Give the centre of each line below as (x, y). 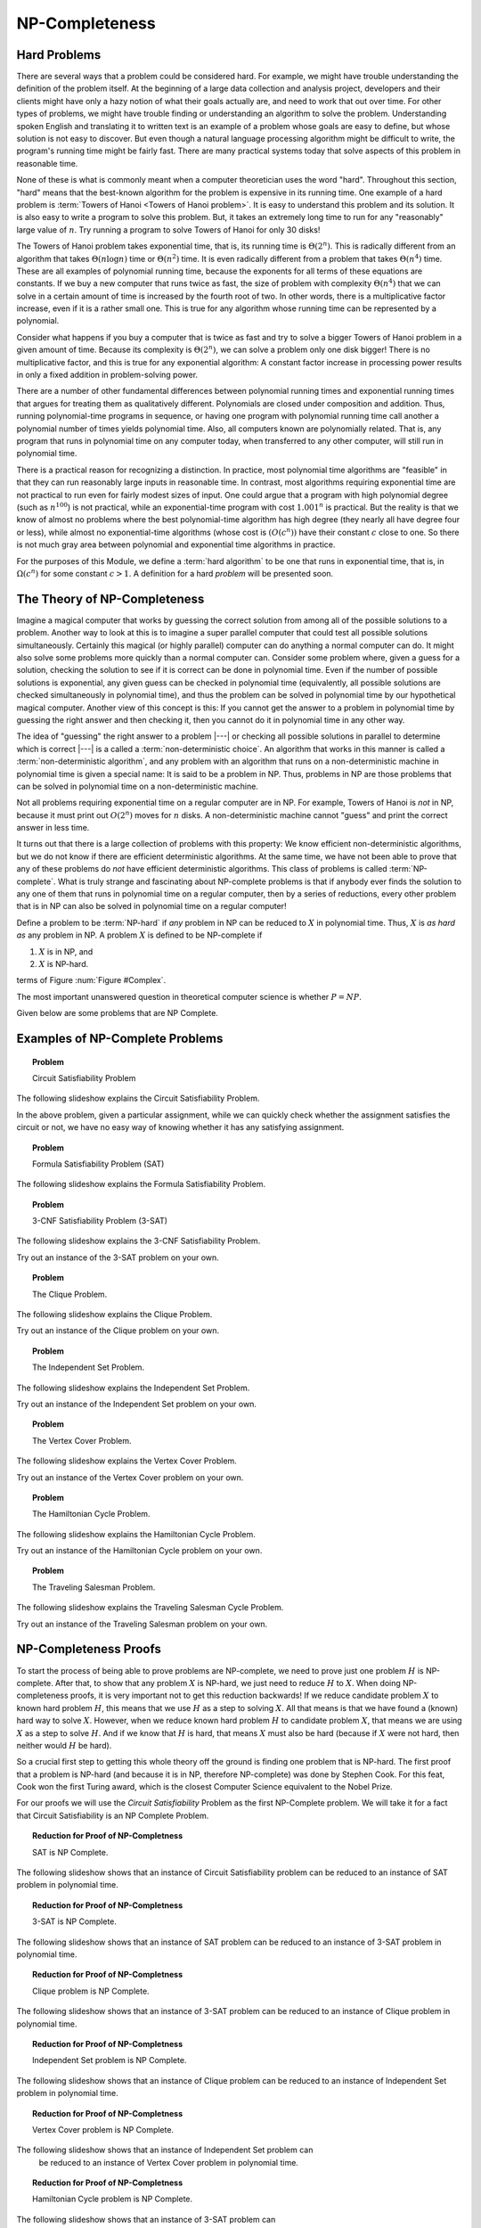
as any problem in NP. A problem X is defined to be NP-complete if (139, 935)
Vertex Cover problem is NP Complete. (103, 2129)
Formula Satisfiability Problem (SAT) (98, 1164)
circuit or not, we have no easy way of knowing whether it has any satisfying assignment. (180, 1127)
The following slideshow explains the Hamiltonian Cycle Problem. (136, 1534)
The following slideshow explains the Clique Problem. (114, 1315)
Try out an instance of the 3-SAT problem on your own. (118, 1257)
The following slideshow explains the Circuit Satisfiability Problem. (138, 1098)
